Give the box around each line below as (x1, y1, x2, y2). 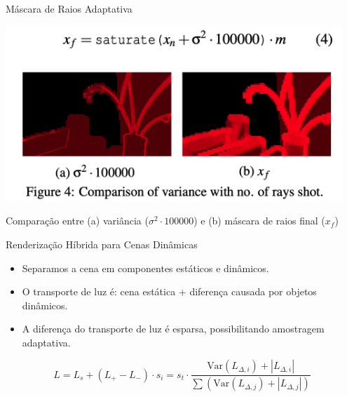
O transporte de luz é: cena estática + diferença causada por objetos (22, 284, 317, 299)
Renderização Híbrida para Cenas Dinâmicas (6, 236, 198, 251)
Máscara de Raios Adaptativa (6, 1, 132, 15)
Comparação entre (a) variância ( (6, 213, 149, 228)
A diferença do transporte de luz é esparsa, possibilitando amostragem (22, 321, 325, 336)
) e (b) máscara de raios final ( (193, 213, 325, 228)
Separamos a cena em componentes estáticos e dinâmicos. (22, 260, 269, 275)
